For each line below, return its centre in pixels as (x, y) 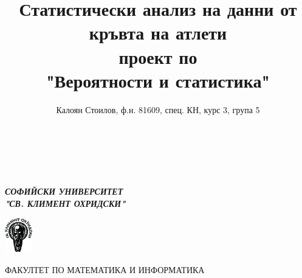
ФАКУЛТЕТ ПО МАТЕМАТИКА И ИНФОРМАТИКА (105, 269)
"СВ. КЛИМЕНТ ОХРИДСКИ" (65, 203)
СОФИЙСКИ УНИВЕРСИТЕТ (64, 191)
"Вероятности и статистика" (158, 80)
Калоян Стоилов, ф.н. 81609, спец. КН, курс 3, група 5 (158, 109)
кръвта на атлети (158, 33)
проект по (158, 56)
